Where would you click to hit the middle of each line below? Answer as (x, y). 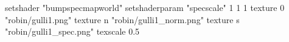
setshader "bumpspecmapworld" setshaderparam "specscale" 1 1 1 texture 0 (145, 7)
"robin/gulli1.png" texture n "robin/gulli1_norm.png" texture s (122, 19)
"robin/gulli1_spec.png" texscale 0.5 (72, 31)
